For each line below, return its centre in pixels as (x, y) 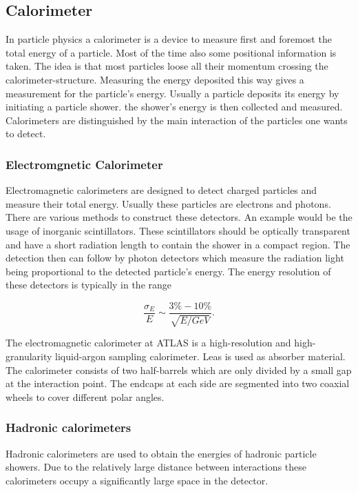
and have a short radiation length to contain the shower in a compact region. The (178, 244)
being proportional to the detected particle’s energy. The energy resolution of (168, 271)
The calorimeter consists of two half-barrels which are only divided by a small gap (179, 370)
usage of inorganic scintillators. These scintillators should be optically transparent (178, 230)
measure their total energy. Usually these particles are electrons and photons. (168, 203)
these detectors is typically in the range (89, 285)
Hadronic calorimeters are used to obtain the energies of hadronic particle (161, 453)
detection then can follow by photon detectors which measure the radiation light (175, 258)
